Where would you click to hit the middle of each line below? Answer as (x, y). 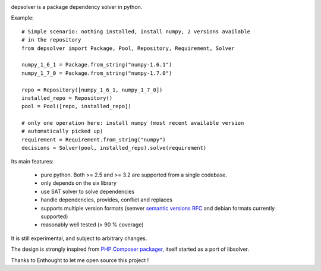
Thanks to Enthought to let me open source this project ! (80, 260)
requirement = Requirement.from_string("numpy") (94, 139)
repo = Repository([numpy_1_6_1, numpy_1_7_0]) (92, 90)
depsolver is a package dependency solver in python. (77, 7)
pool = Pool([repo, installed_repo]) (77, 106)
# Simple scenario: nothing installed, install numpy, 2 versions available (136, 31)
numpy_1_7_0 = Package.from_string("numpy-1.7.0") (97, 73)
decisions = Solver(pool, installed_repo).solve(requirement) (114, 148)
